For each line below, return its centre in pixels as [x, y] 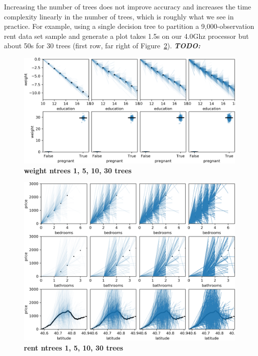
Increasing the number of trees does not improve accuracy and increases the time [128, 6]
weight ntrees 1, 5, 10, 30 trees [78, 170]
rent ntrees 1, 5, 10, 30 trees [74, 347]
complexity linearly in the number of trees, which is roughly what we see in [119, 16]
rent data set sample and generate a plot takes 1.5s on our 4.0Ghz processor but [127, 36]
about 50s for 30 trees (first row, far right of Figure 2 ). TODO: [102, 46]
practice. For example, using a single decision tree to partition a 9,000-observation [129, 26]
